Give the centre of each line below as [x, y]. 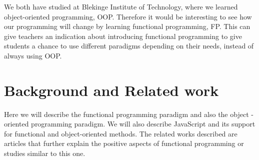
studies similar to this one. [45, 153]
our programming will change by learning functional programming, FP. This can [127, 26]
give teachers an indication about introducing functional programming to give [123, 36]
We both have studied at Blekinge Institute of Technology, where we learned [121, 6]
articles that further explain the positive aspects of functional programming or [124, 143]
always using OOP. [33, 55]
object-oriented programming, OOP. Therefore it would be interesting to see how [128, 16]
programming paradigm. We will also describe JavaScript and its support [143, 124]
